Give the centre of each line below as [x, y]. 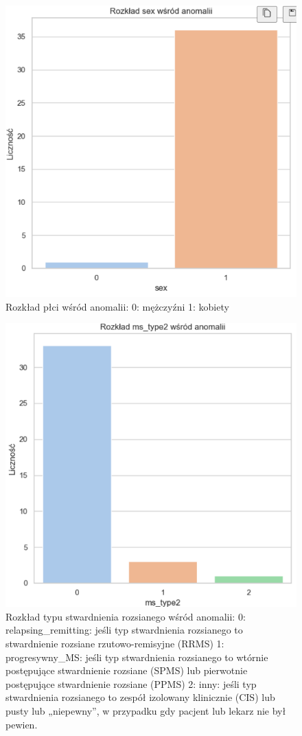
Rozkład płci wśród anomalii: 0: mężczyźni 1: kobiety [117, 306]
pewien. [22, 724]
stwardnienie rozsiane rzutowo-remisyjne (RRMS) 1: [115, 644]
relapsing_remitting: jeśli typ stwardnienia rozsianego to [124, 630]
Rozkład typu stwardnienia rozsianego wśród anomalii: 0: [126, 616]
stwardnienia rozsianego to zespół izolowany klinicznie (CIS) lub [140, 697]
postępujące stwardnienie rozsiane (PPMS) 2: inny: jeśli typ [131, 683]
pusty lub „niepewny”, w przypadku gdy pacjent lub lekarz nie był [146, 711]
